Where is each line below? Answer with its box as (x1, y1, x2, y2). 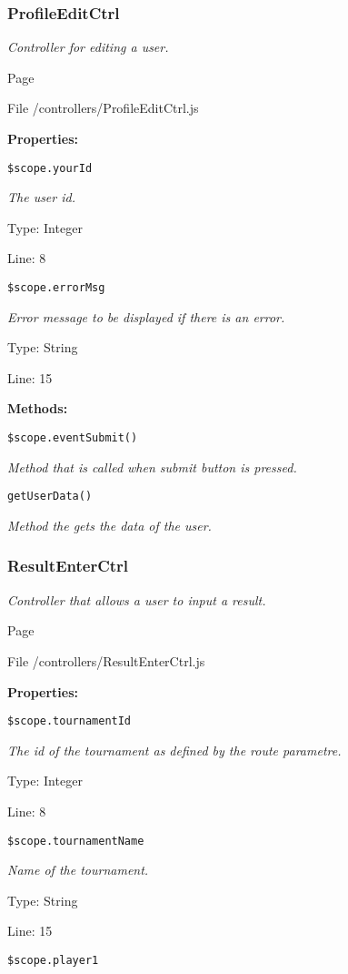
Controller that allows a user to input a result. (7, 590, 266, 609)
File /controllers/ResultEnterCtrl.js (7, 651, 205, 670)
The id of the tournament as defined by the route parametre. (7, 740, 342, 759)
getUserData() (7, 490, 93, 503)
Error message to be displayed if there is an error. (7, 307, 285, 326)
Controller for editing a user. (7, 37, 169, 56)
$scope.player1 (7, 954, 99, 968)
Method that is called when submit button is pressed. (7, 457, 297, 476)
